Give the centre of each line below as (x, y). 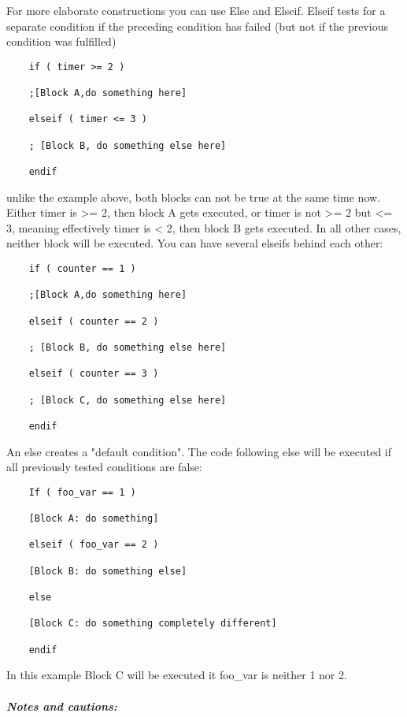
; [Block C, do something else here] (128, 400)
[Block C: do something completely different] (153, 624)
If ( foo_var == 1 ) (82, 492)
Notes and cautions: (62, 706)
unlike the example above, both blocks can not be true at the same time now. (193, 197)
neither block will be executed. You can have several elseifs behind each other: (195, 243)
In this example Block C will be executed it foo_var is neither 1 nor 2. (177, 675)
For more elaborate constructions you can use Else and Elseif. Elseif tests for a (196, 10)
